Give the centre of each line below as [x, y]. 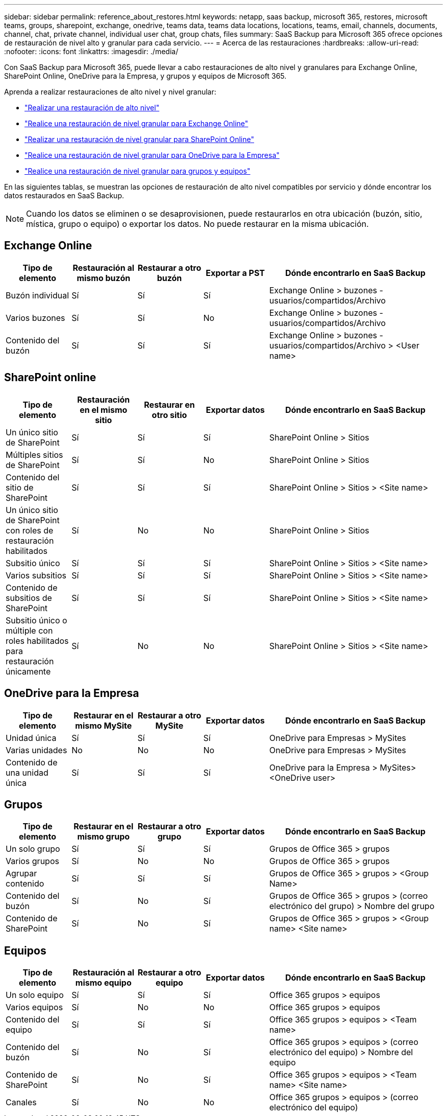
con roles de [30, 530]
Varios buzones [35, 318]
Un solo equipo [35, 995]
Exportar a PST [235, 273]
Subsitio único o [36, 620]
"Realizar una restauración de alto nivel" [92, 108]
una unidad [27, 772]
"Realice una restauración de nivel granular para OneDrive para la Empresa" [152, 155]
